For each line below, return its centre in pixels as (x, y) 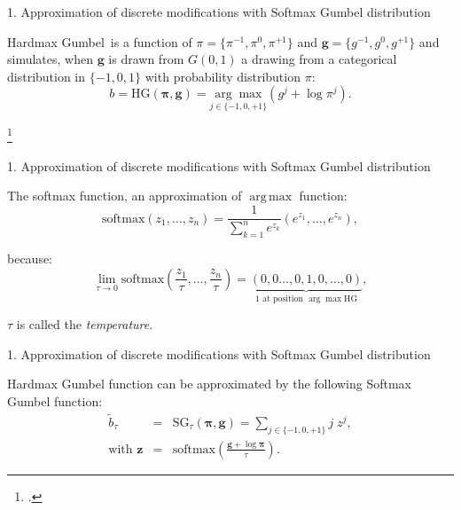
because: (30, 259)
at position (283, 298)
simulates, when (50, 59)
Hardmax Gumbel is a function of (100, 41)
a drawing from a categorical (319, 59)
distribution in (47, 76)
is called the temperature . (85, 324)
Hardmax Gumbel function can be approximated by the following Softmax (210, 384)
